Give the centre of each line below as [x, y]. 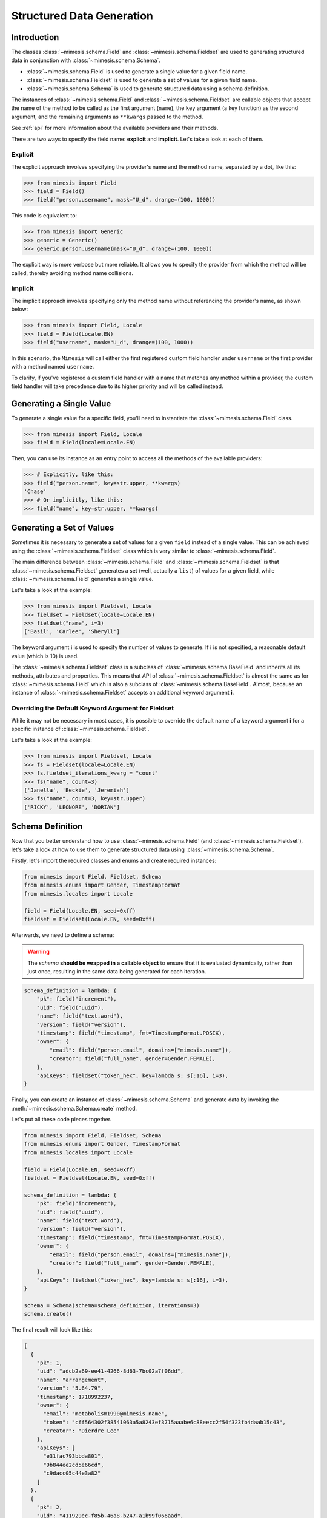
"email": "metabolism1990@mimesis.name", [105, 1414]
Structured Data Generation [82, 16]
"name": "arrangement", [72, 1380]
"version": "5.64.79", [70, 1388]
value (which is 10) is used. [45, 656]
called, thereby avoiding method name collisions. [72, 273]
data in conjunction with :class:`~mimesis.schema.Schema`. [86, 60]
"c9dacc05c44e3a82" [72, 1473]
